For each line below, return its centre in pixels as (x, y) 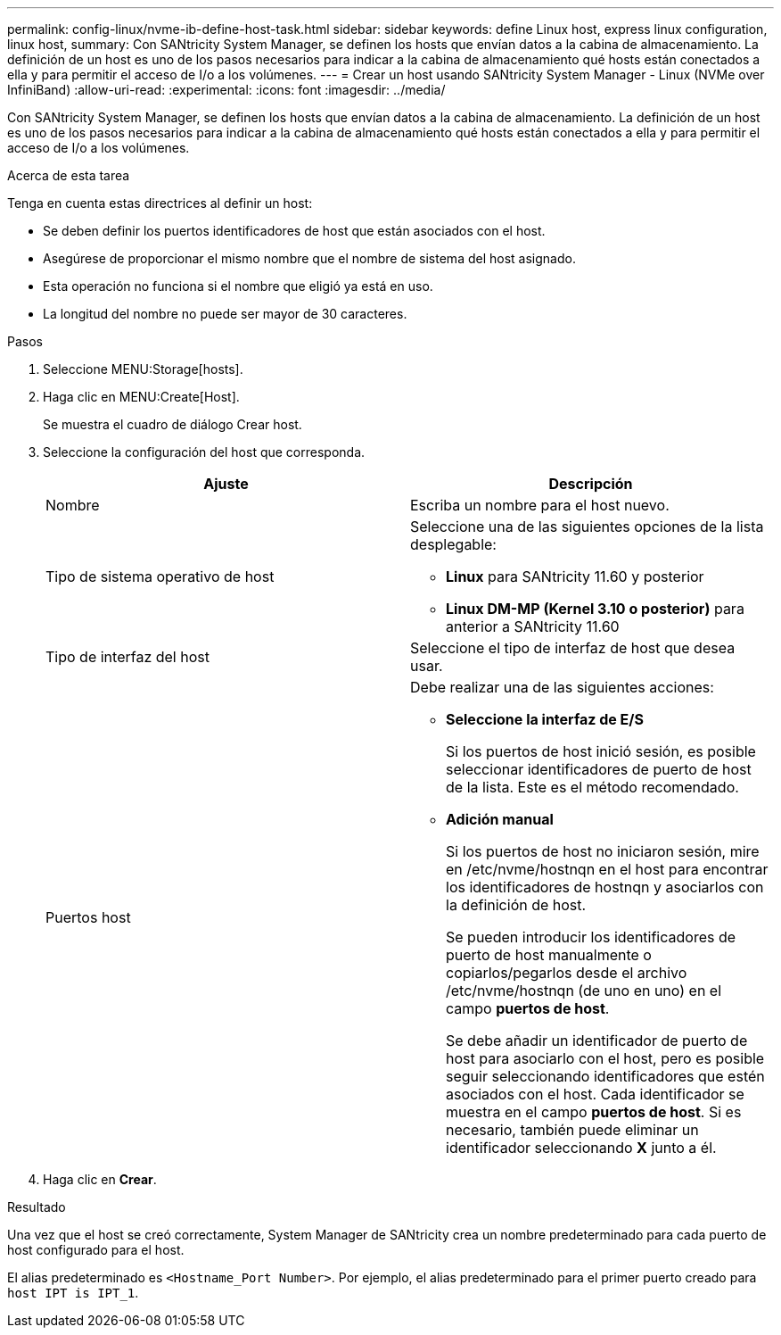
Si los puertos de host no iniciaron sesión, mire (603, 851)
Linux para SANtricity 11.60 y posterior (575, 576)
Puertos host (88, 917)
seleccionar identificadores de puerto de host (599, 769)
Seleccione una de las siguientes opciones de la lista (587, 527)
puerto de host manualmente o (549, 955)
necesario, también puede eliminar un (572, 1130)
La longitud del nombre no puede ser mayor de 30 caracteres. (225, 314)
